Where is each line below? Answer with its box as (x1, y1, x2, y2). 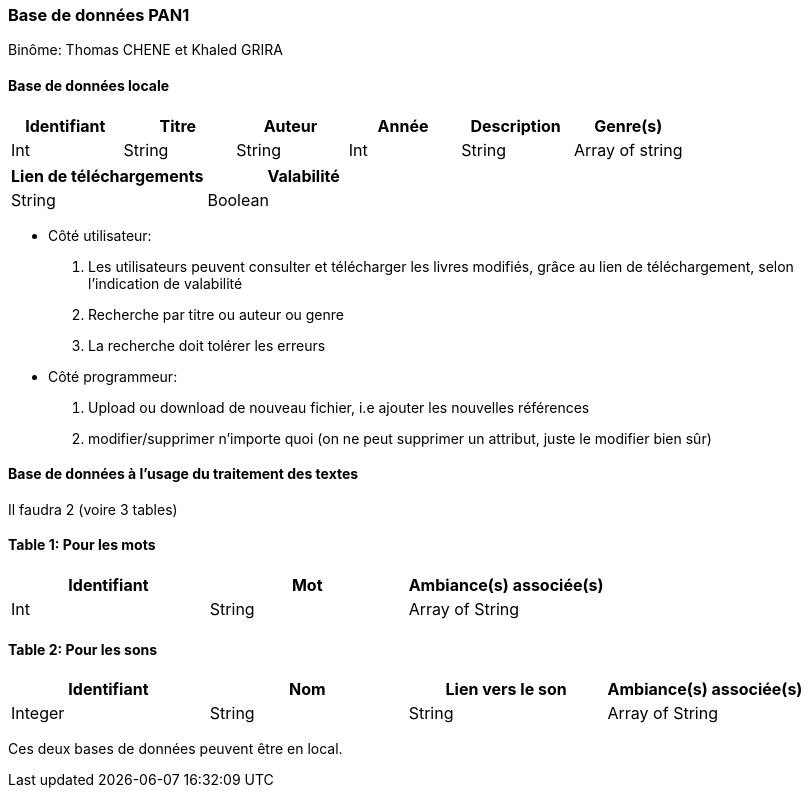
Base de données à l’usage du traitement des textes (8, 465, 359, 483)
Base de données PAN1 (8, 5, 190, 25)
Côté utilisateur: (48, 226, 152, 244)
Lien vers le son (445, 679, 567, 700)
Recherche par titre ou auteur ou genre (88, 305, 344, 323)
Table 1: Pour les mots (8, 536, 156, 554)
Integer (11, 703, 65, 724)
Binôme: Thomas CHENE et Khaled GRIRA (8, 41, 283, 59)
